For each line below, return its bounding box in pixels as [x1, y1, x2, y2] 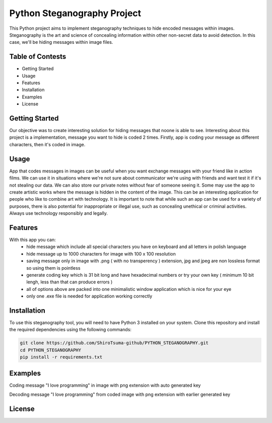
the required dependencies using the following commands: [9, 327, 132, 333]
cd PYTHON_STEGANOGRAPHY [20, 347, 82, 353]
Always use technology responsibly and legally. [9, 210, 108, 216]
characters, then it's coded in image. [9, 141, 86, 147]
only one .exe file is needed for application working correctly [26, 293, 153, 299]
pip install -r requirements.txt [20, 354, 103, 360]
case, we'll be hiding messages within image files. [9, 39, 113, 45]
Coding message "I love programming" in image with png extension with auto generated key [9, 382, 201, 388]
